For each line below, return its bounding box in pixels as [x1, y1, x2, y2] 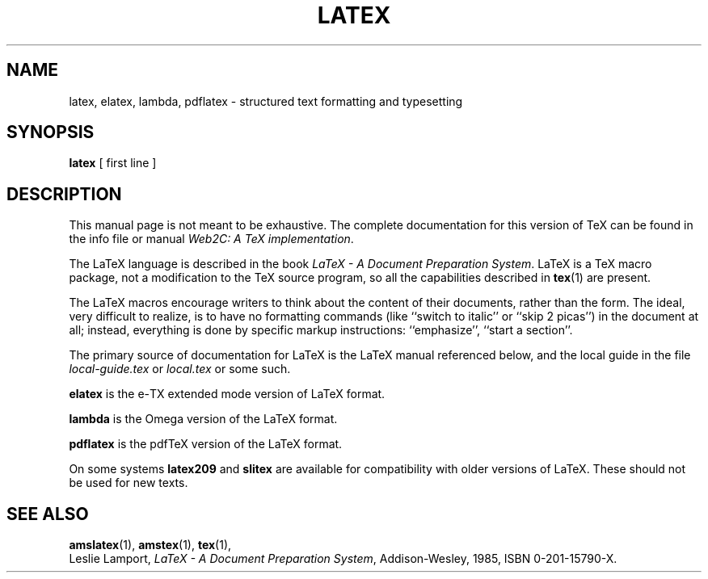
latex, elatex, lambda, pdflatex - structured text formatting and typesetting [69, 94, 463, 108]
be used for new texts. [69, 476, 188, 490]
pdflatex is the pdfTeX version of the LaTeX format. [69, 437, 343, 451]
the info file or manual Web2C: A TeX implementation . [69, 232, 354, 246]
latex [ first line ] [69, 156, 157, 170]
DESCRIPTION [6, 183, 122, 204]
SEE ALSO [6, 503, 89, 524]
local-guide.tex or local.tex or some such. [69, 362, 291, 376]
